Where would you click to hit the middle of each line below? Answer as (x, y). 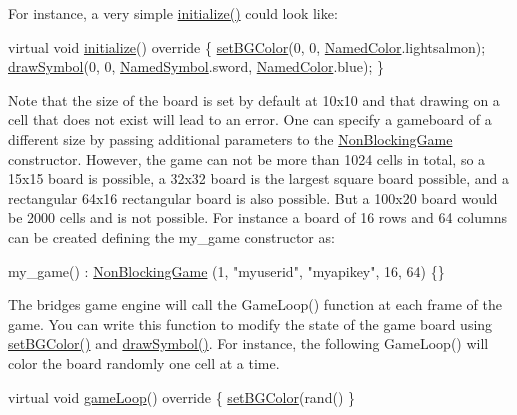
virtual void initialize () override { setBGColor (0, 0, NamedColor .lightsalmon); (247, 46)
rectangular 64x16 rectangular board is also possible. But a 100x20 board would (253, 197)
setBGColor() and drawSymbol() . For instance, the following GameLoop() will (248, 343)
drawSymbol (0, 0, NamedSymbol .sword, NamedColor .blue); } (196, 66)
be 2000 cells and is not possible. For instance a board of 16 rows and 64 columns (257, 217)
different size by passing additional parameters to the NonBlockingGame (230, 138)
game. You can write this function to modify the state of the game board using (250, 323)
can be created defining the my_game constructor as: (171, 236)
